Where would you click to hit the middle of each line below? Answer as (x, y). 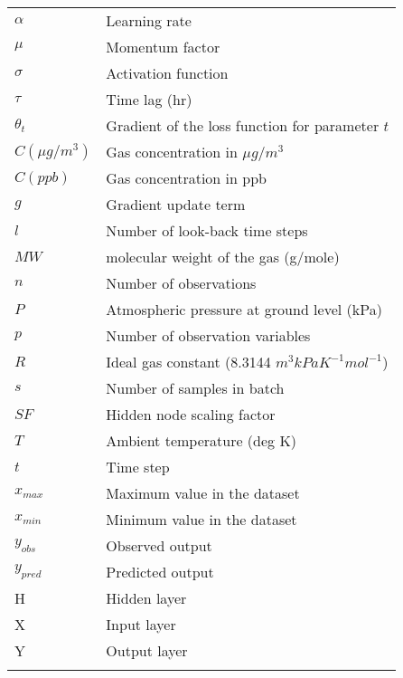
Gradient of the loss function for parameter (243, 125)
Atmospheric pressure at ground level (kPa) (244, 309)
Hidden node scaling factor (191, 414)
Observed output (159, 545)
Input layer (141, 624)
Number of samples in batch (195, 388)
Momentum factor (163, 47)
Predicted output (160, 572)
